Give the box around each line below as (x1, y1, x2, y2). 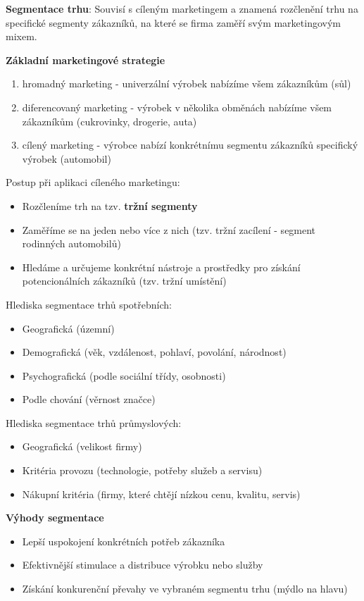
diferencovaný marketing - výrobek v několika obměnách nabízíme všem (22, 99, 332, 114)
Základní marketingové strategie (6, 52, 165, 67)
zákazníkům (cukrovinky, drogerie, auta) (22, 113, 197, 128)
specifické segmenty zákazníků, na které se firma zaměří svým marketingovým (6, 15, 341, 30)
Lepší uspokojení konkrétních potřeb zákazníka (22, 533, 225, 548)
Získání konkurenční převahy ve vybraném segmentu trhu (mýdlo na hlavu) (22, 581, 348, 596)
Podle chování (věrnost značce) (22, 392, 156, 407)
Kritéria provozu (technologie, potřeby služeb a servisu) (22, 463, 263, 478)
